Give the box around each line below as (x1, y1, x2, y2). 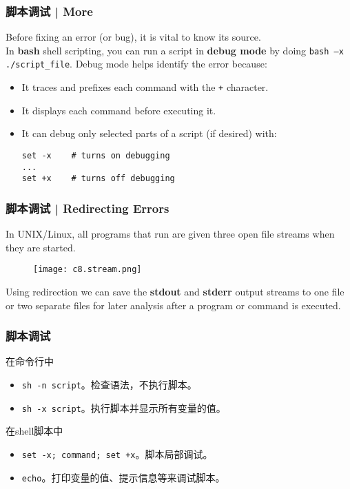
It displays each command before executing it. (21, 103, 216, 117)
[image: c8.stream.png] (33, 264, 142, 275)
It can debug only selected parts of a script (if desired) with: (21, 126, 277, 141)
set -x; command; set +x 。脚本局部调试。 (21, 446, 213, 461)
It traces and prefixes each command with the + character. (21, 80, 269, 94)
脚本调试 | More (6, 2, 93, 19)
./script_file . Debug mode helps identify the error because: (6, 56, 267, 71)
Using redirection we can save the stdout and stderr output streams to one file (6, 284, 344, 298)
